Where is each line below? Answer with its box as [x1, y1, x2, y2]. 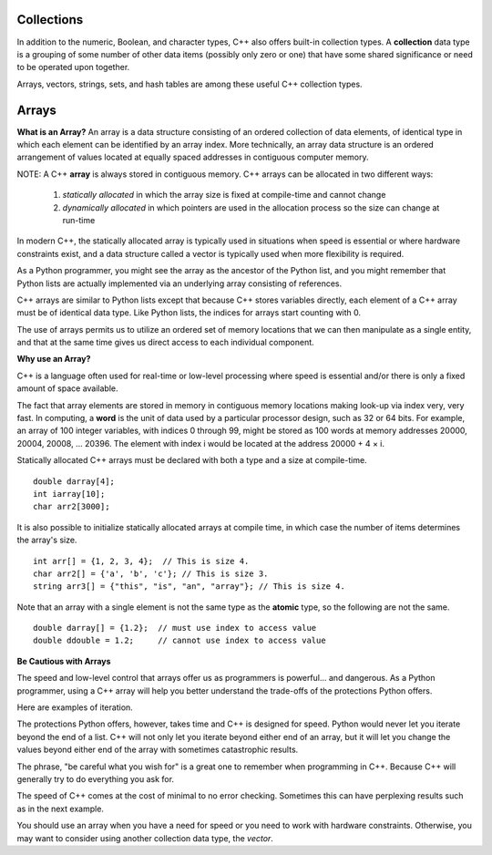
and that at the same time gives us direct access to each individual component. [16, 337, 314, 348]
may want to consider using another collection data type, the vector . [16, 832, 273, 843]
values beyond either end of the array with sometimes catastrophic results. [16, 744, 299, 756]
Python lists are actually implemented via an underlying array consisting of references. [16, 278, 343, 289]
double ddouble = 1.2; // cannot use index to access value [33, 635, 327, 646]
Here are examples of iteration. [16, 702, 134, 713]
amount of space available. [16, 383, 118, 394]
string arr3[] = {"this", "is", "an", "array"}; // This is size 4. [33, 582, 345, 592]
